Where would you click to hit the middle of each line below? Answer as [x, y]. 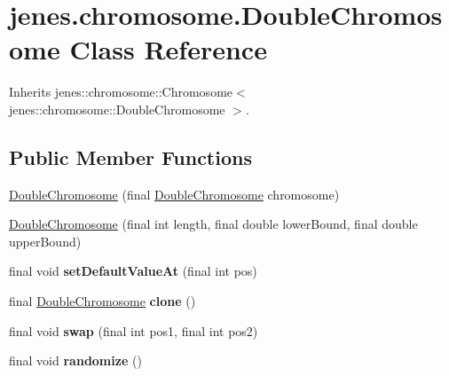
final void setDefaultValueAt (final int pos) [133, 271]
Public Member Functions [130, 157]
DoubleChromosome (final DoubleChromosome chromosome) [174, 194]
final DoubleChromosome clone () [102, 301]
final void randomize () [75, 360]
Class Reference [168, 49]
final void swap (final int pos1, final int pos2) [134, 330]
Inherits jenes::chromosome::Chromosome [121, 92]
